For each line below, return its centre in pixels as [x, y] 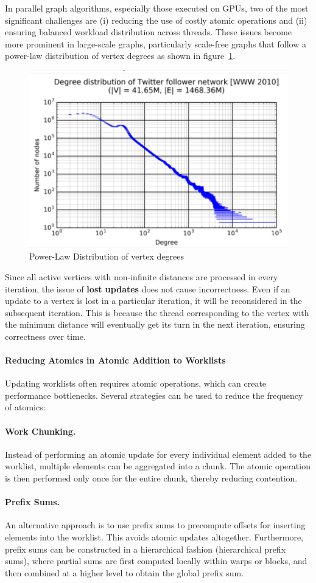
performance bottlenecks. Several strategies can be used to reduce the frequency [154, 395]
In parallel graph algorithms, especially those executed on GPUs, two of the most [157, 8]
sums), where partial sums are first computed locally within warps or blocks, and [156, 561]
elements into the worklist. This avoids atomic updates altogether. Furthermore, [154, 537]
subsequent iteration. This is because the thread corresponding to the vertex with [157, 312]
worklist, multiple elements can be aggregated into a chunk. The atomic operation [158, 466]
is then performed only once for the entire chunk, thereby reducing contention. [151, 478]
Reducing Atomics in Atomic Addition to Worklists [115, 360]
